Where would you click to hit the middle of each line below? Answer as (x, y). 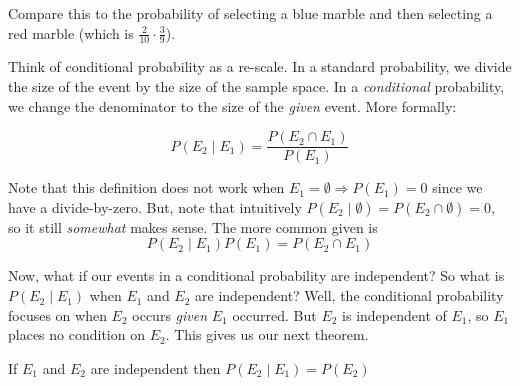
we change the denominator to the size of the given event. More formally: (232, 105)
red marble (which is (71, 32)
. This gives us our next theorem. (267, 334)
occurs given (170, 314)
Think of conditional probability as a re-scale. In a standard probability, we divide (260, 66)
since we (457, 187)
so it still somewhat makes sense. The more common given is (193, 226)
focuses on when (57, 314)
